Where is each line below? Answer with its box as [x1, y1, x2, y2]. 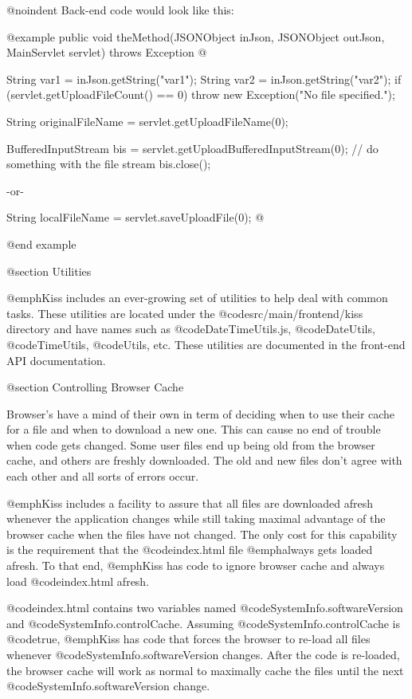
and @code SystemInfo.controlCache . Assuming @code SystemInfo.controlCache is [6, 615, 400, 631]
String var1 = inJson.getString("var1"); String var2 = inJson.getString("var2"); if [6, 70, 402, 87]
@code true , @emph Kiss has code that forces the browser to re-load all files [6, 630, 371, 647]
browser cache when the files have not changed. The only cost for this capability [6, 525, 398, 542]
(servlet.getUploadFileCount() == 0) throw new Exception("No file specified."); [6, 86, 395, 103]
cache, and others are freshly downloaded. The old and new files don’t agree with [6, 452, 402, 469]
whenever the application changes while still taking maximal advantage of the [6, 510, 386, 527]
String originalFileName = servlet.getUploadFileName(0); [6, 112, 288, 129]
